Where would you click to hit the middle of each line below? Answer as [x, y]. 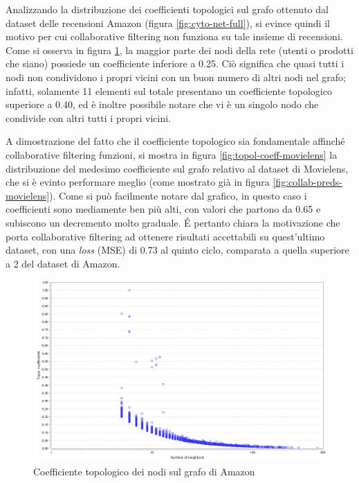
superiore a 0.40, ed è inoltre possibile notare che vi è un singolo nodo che [162, 104]
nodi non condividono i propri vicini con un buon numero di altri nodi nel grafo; [176, 77]
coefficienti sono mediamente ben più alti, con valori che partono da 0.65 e [163, 209]
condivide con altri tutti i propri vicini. [88, 117]
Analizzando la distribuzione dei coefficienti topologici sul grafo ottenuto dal [167, 9]
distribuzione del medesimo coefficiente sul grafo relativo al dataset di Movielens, [177, 168]
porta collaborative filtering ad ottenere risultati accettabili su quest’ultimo [165, 236]
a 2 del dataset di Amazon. [63, 263]
